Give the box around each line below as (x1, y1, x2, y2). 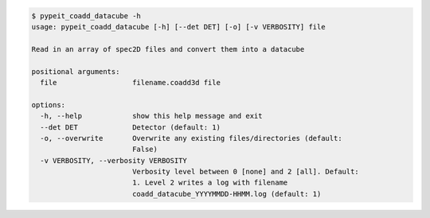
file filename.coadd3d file (40, 78, 221, 87)
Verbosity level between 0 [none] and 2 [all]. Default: (131, 167, 360, 177)
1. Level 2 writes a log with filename (131, 178, 288, 187)
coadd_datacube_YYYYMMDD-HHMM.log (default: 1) (131, 189, 322, 198)
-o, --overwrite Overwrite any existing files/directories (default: (40, 134, 342, 142)
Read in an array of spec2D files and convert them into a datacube (31, 45, 305, 53)
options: (31, 100, 66, 109)
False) (131, 145, 158, 154)
